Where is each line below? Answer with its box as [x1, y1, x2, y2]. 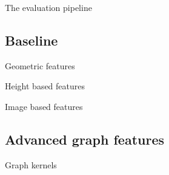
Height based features [5, 80, 85, 92]
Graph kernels [5, 158, 57, 171]
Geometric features [5, 59, 75, 72]
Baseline [5, 30, 58, 49]
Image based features [5, 100, 83, 112]
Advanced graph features [5, 129, 165, 148]
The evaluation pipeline [5, 1, 92, 13]
